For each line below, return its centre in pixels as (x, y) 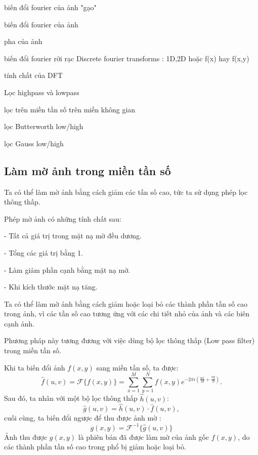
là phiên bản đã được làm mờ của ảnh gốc (144, 437)
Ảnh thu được (26, 437)
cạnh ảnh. (19, 323)
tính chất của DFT (33, 75)
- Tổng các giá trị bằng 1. (44, 252)
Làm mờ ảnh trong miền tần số (88, 170)
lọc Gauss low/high (34, 143)
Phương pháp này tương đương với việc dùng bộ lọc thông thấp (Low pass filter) (130, 340)
